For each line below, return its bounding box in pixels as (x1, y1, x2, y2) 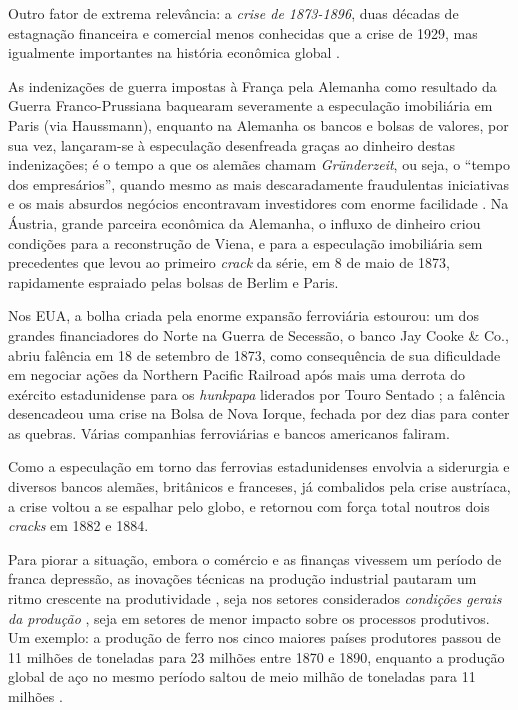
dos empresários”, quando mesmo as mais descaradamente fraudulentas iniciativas (8, 173, 509, 194)
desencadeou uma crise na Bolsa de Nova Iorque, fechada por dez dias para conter (8, 403, 510, 424)
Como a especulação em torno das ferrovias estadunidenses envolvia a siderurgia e (8, 456, 510, 477)
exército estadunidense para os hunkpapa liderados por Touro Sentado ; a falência (8, 383, 506, 404)
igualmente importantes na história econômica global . (8, 42, 340, 63)
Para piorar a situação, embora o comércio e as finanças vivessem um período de (8, 548, 502, 569)
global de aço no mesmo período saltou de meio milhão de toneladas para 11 (8, 666, 476, 687)
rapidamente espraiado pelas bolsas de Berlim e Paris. (8, 271, 339, 292)
